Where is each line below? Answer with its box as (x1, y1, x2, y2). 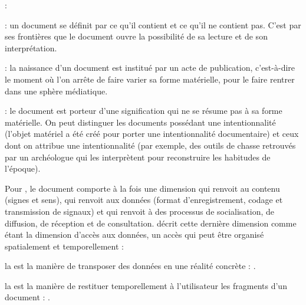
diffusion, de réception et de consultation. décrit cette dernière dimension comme (5, 217, 297, 229)
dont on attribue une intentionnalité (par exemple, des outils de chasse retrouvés (5, 139, 296, 151)
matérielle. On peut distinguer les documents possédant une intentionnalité (5, 116, 276, 128)
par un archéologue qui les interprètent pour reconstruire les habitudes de (5, 150, 271, 163)
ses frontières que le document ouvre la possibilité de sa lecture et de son (5, 30, 268, 42)
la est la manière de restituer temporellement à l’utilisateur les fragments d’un (5, 279, 287, 291)
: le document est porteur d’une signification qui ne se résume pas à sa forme (5, 104, 282, 117)
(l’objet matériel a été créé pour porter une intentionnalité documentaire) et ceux (5, 127, 299, 140)
